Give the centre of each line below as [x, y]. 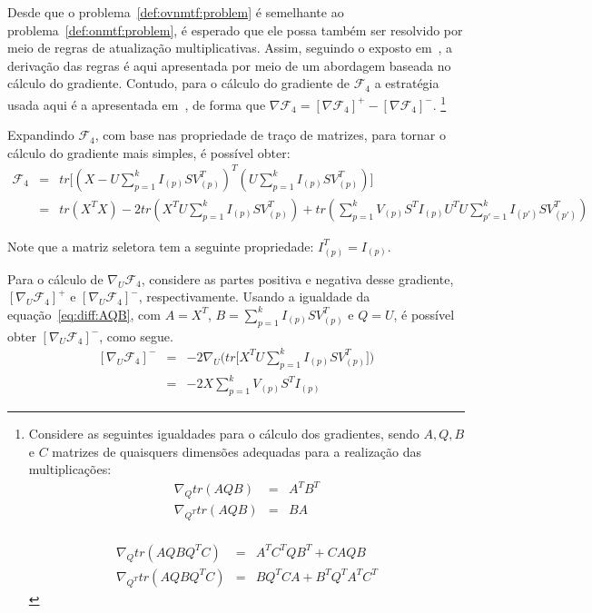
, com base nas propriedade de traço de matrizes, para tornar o [271, 135]
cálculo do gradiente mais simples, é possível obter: [149, 152]
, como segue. [136, 336]
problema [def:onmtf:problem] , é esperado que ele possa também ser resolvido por [235, 30]
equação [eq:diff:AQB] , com [84, 314]
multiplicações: [70, 469]
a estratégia [407, 83]
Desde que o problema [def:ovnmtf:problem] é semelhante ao [176, 12]
